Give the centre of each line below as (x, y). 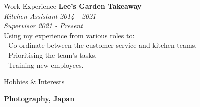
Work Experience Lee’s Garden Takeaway (73, 6)
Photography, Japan (39, 98)
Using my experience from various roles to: (69, 35)
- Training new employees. (44, 65)
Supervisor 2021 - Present (43, 26)
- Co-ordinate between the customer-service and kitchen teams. (100, 45)
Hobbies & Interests (34, 82)
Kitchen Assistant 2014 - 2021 (50, 16)
